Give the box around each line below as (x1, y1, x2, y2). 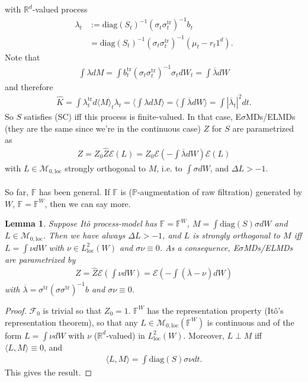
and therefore (5, 80, 53, 93)
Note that (5, 50, 40, 63)
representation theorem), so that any (5, 316, 138, 328)
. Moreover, (183, 329, 224, 341)
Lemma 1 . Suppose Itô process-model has (5, 217, 157, 230)
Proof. (5, 304, 27, 316)
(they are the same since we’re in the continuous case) (5, 122, 201, 134)
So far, (5, 185, 29, 198)
